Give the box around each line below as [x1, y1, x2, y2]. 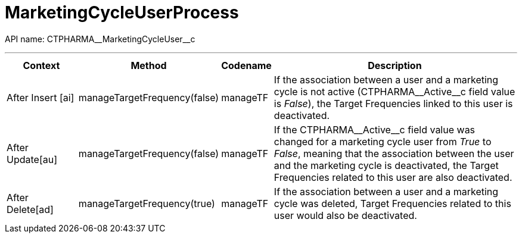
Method [130, 59, 167, 71]
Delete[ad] [7, 203, 54, 215]
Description [368, 59, 422, 71]
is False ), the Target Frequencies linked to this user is [274, 97, 513, 109]
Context [23, 59, 60, 71]
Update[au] [7, 153, 58, 165]
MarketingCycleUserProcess [5, 2, 239, 23]
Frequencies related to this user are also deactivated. [274, 171, 512, 183]
